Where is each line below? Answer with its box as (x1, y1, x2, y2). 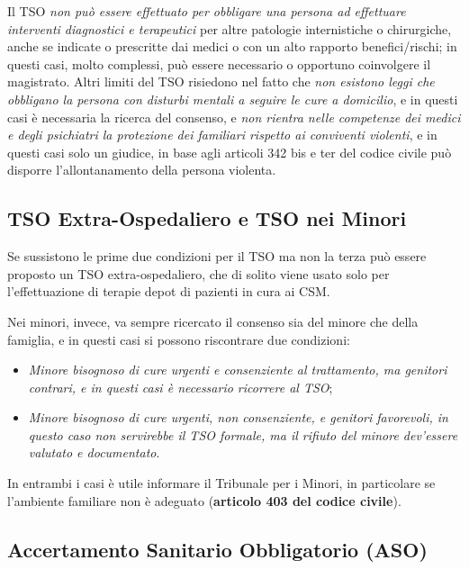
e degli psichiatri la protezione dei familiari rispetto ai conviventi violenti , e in (7, 125, 437, 144)
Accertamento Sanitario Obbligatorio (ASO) (7, 535, 428, 563)
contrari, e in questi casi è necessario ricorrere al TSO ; (28, 377, 333, 396)
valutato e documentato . (28, 443, 160, 462)
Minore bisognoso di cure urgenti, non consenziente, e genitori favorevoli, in (28, 408, 448, 427)
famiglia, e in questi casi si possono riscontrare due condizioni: (7, 330, 350, 348)
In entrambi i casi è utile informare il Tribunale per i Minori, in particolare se (7, 474, 436, 492)
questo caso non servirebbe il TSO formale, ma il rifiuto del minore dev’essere (28, 425, 458, 444)
